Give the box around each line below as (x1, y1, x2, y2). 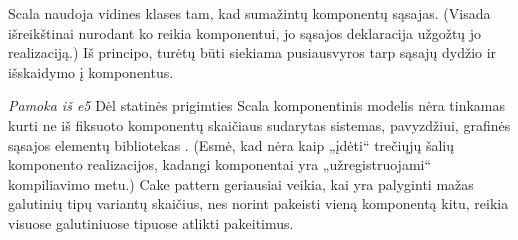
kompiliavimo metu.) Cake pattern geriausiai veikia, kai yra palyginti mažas (8, 173, 474, 194)
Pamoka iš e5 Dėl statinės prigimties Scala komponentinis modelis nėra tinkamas (8, 95, 505, 116)
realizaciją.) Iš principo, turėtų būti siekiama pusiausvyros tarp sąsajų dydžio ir (8, 42, 497, 63)
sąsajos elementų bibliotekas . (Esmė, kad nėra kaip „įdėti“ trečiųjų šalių (8, 134, 455, 155)
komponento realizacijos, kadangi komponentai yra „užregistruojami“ (8, 154, 432, 175)
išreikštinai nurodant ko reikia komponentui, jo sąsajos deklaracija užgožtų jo (8, 22, 482, 43)
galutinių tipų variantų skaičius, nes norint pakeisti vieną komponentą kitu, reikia (8, 193, 509, 214)
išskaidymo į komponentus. (8, 61, 174, 82)
